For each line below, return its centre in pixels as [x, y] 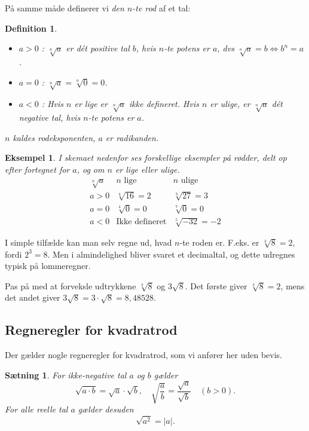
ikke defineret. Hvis [164, 104]
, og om [91, 169]
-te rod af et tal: [161, 8]
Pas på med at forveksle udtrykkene [71, 285]
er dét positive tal [98, 48]
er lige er [91, 104]
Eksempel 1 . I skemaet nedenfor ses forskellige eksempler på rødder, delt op [146, 158]
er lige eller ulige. [147, 169]
